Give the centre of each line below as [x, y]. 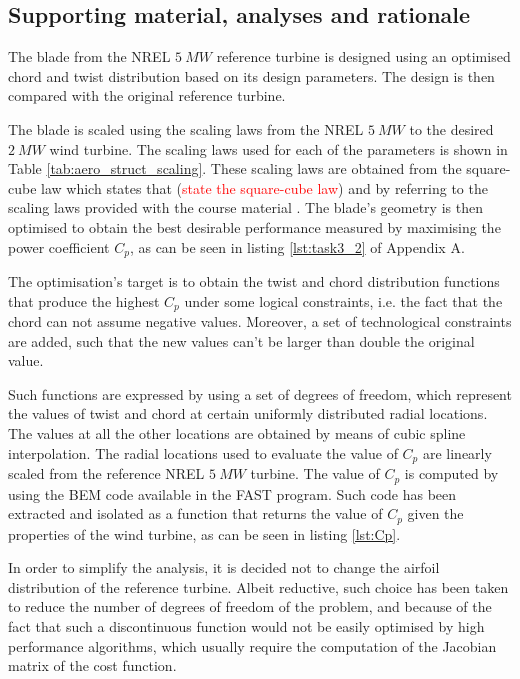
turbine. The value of [315, 473]
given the [435, 513]
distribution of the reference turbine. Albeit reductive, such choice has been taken [258, 586]
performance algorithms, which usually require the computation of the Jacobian [252, 645]
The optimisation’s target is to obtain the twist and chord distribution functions [254, 281]
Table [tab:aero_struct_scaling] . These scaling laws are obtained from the [235, 168]
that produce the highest [84, 300]
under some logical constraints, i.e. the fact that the [343, 300]
